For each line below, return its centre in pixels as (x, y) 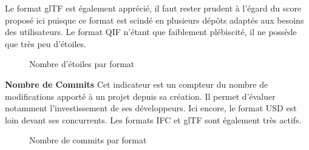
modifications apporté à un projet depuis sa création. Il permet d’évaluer (140, 96)
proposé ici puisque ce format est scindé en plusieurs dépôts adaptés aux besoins (154, 20)
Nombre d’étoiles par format (82, 64)
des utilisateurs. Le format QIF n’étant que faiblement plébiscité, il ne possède (151, 32)
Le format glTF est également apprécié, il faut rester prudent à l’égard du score (153, 8)
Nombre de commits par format (88, 140)
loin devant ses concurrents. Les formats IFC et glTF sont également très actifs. (153, 119)
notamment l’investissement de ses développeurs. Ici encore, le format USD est (151, 108)
